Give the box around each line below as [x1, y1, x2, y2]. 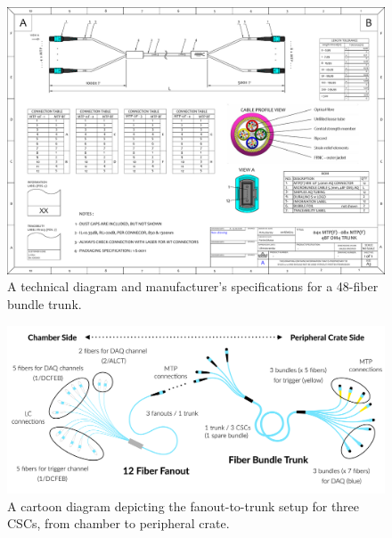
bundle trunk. [7, 294, 82, 313]
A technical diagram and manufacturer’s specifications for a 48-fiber [7, 277, 379, 296]
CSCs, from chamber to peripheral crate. [7, 514, 230, 533]
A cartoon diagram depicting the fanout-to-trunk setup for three [7, 496, 360, 515]
